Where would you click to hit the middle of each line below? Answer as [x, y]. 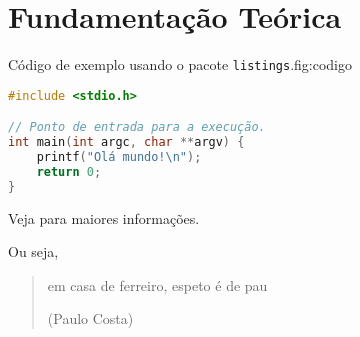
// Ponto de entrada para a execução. [137, 127]
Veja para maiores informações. [104, 217]
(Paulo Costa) [90, 318]
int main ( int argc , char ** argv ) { [126, 142]
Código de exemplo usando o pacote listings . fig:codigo [180, 64]
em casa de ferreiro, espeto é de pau [157, 284]
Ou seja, [33, 251]
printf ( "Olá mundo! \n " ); [119, 157]
